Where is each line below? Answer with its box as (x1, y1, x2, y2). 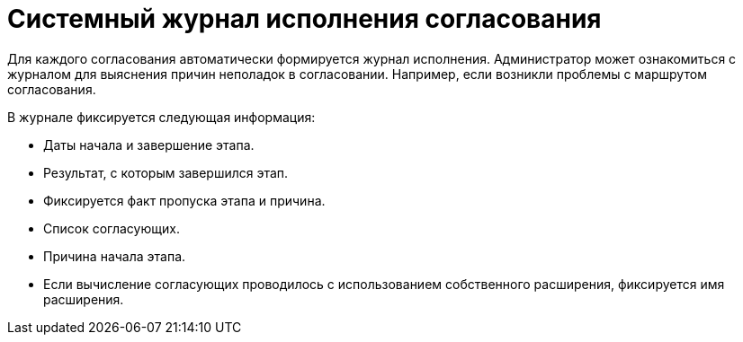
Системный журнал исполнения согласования (7, 4, 602, 34)
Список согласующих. (43, 220, 180, 236)
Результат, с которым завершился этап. (43, 164, 289, 180)
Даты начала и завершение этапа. (43, 136, 255, 153)
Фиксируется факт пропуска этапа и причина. (43, 192, 326, 208)
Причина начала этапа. (43, 248, 186, 264)
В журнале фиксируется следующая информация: (7, 109, 316, 125)
